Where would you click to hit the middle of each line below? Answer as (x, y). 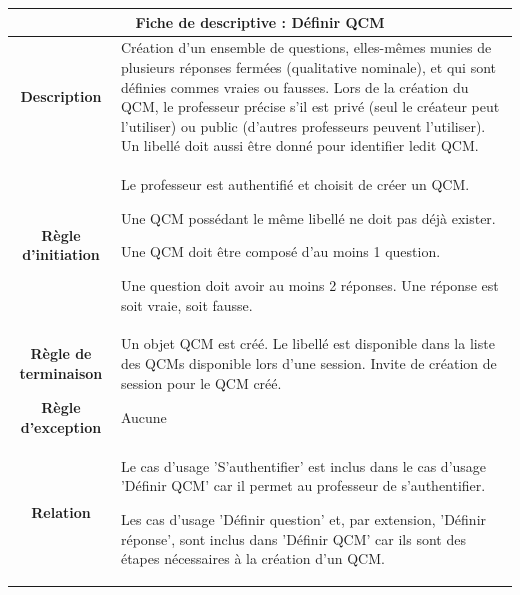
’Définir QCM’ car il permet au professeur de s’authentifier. (303, 485)
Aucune (143, 417)
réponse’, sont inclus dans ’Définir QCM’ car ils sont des (293, 538)
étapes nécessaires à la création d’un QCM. (252, 558)
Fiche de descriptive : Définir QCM (260, 21)
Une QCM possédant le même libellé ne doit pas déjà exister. (308, 217)
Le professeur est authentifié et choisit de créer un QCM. (295, 184)
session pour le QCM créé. (201, 382)
